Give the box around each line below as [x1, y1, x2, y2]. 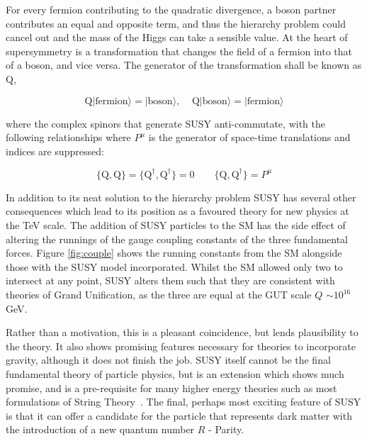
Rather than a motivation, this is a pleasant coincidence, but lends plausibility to [6, 325, 358, 340]
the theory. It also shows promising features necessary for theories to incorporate [6, 338, 356, 353]
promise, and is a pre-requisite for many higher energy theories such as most [6, 380, 337, 395]
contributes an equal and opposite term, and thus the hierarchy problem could [6, 16, 346, 30]
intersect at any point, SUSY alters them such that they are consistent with [6, 273, 335, 288]
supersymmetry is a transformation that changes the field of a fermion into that [6, 43, 353, 58]
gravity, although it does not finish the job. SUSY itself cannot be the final [6, 352, 331, 367]
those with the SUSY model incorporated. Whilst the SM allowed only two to [6, 259, 343, 274]
